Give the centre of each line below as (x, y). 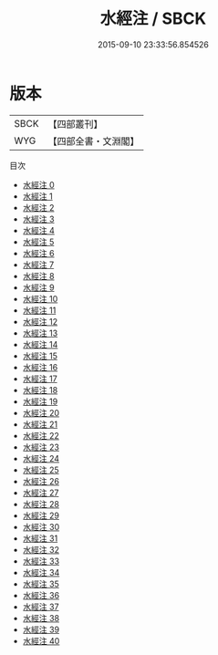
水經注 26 (41, 481)
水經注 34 (41, 572)
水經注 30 (41, 526)
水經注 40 (41, 640)
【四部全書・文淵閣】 (93, 140)
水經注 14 (40, 344)
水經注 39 (41, 629)
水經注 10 (40, 298)
